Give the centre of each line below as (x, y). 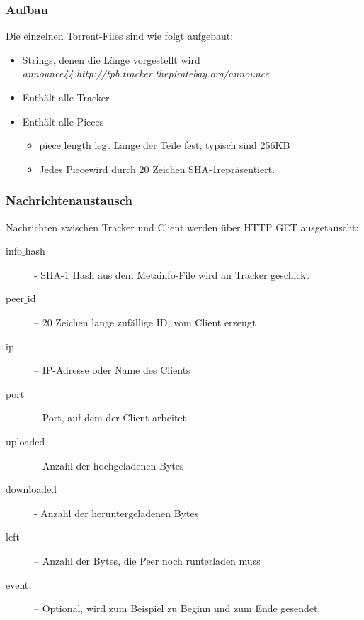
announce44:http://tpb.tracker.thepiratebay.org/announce (146, 73)
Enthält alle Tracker (66, 97)
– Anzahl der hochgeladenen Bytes (109, 465)
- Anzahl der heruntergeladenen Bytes (116, 513)
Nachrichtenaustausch (69, 200)
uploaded (25, 441)
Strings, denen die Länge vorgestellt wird (111, 59)
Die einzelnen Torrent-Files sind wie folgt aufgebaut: (120, 36)
